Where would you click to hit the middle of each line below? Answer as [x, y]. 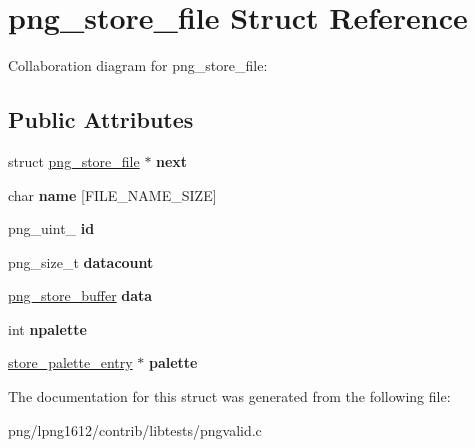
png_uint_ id [51, 228]
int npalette [47, 328]
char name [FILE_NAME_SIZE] [112, 194]
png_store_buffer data [80, 295]
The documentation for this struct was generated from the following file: [229, 396]
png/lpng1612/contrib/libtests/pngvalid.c [135, 429]
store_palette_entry [70, 362]
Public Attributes [101, 119]
